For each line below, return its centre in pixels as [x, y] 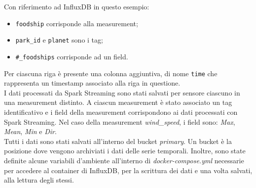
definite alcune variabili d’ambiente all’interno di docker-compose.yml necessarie [124, 160]
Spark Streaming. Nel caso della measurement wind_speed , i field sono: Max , [120, 121]
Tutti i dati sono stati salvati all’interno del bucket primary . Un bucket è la [118, 141]
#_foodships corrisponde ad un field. [72, 56]
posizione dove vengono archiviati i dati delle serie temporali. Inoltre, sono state [125, 151]
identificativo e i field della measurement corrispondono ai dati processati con [121, 112]
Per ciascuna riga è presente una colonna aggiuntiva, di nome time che [111, 73]
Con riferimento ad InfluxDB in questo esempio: [77, 6]
